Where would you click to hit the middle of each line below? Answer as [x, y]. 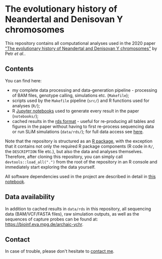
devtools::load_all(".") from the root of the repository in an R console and [81, 161]
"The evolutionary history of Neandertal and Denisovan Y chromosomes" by [81, 48]
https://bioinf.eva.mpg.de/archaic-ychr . [44, 224]
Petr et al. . [15, 53]
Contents [19, 69]
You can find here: [24, 80]
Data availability [30, 197]
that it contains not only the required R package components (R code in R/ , [80, 146]
